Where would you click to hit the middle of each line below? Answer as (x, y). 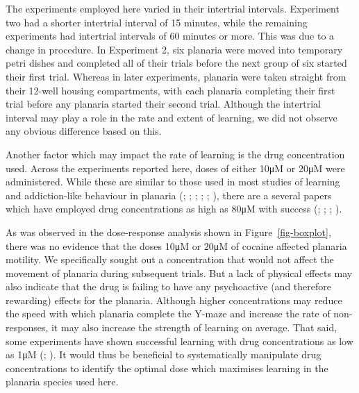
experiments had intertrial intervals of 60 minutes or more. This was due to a (170, 36)
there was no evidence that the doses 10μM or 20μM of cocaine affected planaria (176, 245)
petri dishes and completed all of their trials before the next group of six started (176, 63)
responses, (27, 327)
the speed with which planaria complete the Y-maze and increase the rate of (168, 313)
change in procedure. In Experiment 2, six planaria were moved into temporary (174, 49)
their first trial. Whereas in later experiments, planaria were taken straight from (176, 76)
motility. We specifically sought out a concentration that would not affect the (170, 259)
